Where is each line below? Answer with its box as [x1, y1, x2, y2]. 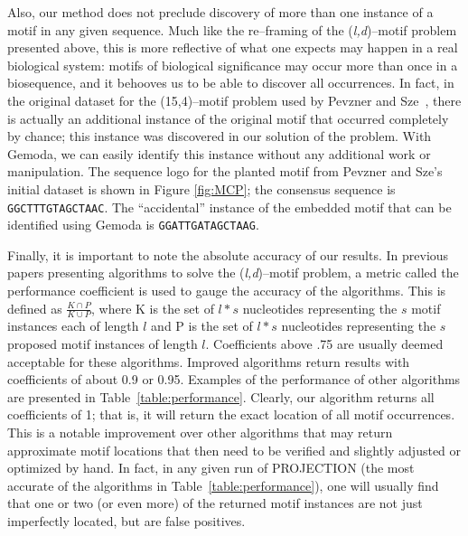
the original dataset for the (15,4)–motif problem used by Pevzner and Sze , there [7, 90, 462, 109]
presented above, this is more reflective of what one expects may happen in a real [7, 38, 458, 57]
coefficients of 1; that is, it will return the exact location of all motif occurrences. [7, 405, 455, 424]
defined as [7, 298, 62, 317]
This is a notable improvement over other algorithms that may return [7, 423, 393, 442]
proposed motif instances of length [7, 334, 198, 353]
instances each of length [7, 316, 139, 335]
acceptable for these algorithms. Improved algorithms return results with [7, 352, 410, 371]
